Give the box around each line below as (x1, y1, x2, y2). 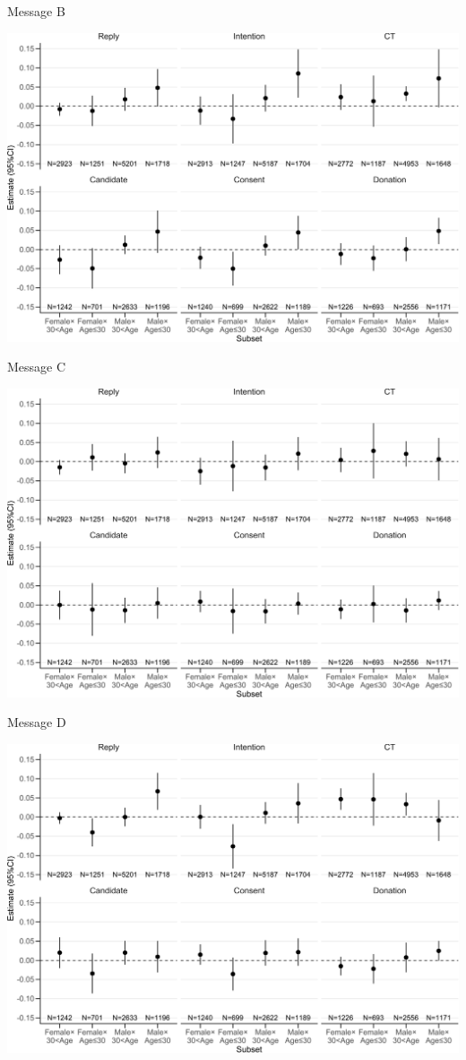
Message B (7, 2, 65, 20)
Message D (7, 713, 66, 731)
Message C (7, 357, 66, 376)
